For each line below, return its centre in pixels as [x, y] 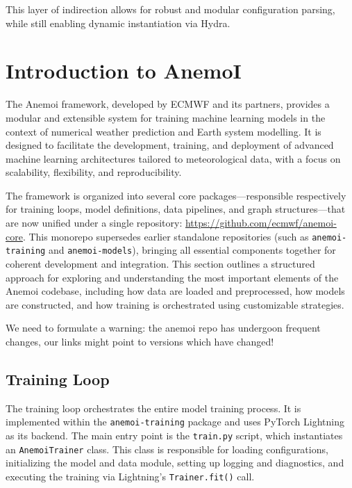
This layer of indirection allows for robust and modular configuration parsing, [170, 9]
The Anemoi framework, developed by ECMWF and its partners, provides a [168, 104]
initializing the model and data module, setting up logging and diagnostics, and [175, 463]
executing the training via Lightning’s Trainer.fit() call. [130, 476]
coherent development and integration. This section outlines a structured [160, 263]
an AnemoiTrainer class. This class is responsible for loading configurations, [167, 449]
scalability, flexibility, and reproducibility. [94, 172]
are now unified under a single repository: [94, 223]
